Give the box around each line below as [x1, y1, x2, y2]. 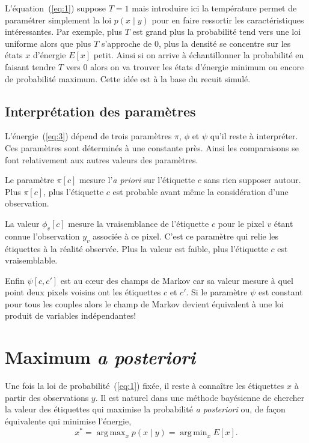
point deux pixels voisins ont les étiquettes [5, 286, 161, 298]
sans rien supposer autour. [204, 173, 301, 186]
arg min [180, 428, 207, 437]
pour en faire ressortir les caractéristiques [151, 13, 304, 26]
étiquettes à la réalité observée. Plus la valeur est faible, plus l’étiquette [5, 242, 268, 255]
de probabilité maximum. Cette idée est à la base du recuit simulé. [5, 72, 251, 85]
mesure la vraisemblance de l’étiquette [68, 217, 209, 229]
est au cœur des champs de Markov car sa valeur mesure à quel [60, 274, 293, 286]
